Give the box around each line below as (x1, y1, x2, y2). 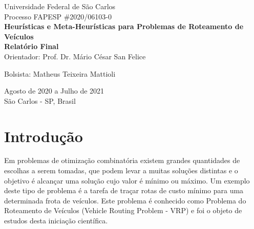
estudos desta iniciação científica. (4, 215, 108, 226)
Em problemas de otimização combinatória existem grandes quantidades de (4, 155, 240, 166)
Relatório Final (4, 41, 59, 52)
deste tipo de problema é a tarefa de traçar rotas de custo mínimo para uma (4, 185, 244, 196)
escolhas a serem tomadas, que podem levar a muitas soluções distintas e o (4, 165, 238, 176)
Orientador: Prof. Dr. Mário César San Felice (4, 51, 146, 61)
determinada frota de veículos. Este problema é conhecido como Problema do (4, 195, 246, 205)
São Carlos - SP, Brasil (4, 95, 76, 106)
